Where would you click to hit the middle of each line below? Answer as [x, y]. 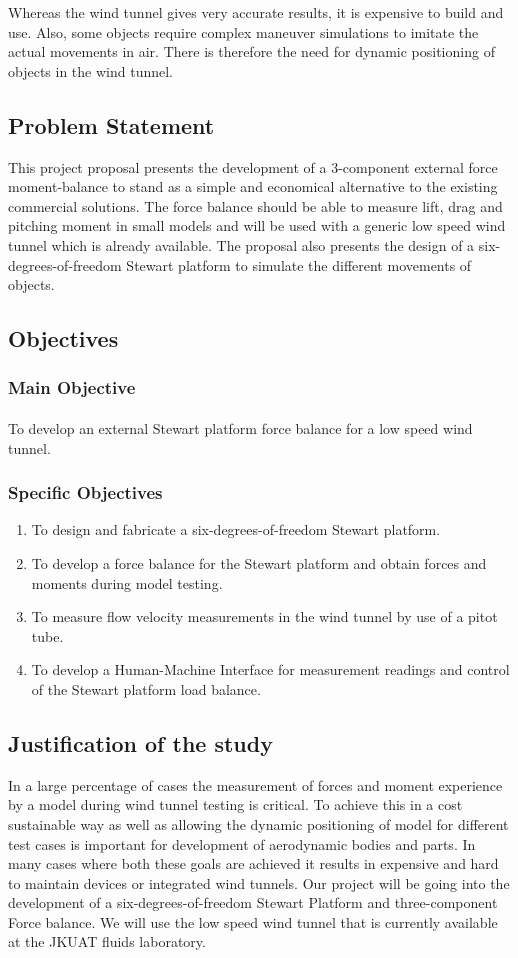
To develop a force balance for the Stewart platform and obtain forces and [259, 562]
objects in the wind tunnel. [90, 70]
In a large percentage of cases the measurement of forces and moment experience [255, 784]
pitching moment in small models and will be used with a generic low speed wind [257, 225]
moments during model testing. [127, 582]
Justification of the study [140, 742]
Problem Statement [111, 124]
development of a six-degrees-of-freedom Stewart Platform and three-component [253, 902]
